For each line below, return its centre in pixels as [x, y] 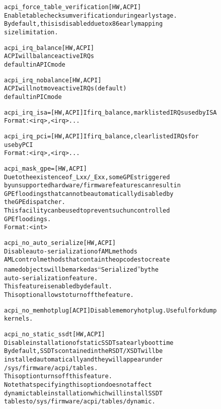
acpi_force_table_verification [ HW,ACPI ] [73, 7]
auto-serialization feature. [51, 278]
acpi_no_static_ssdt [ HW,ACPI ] [55, 334]
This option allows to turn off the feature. [69, 295]
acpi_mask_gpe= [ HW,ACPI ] [46, 168]
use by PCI [19, 145]
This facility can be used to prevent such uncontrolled [87, 211]
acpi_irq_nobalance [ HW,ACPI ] [53, 80]
